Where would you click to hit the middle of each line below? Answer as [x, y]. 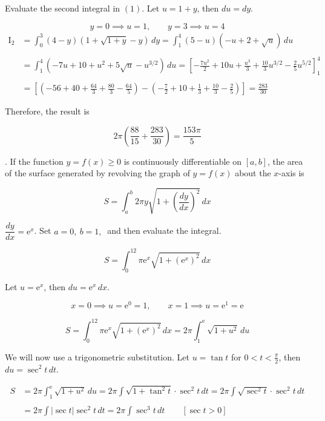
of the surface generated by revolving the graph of [97, 173]
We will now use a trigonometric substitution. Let [97, 356]
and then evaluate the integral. [164, 230]
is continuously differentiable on [182, 161]
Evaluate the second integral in [63, 8]
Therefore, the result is [47, 111]
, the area [285, 161]
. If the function [34, 161]
